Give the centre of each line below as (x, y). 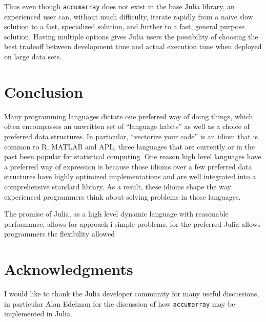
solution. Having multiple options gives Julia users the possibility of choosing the (131, 36)
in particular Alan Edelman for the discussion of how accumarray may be (120, 303)
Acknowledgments (69, 269)
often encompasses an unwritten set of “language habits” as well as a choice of (127, 126)
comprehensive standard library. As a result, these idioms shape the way (118, 186)
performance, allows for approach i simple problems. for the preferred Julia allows (132, 223)
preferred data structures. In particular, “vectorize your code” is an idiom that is (131, 136)
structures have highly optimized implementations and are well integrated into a (130, 176)
